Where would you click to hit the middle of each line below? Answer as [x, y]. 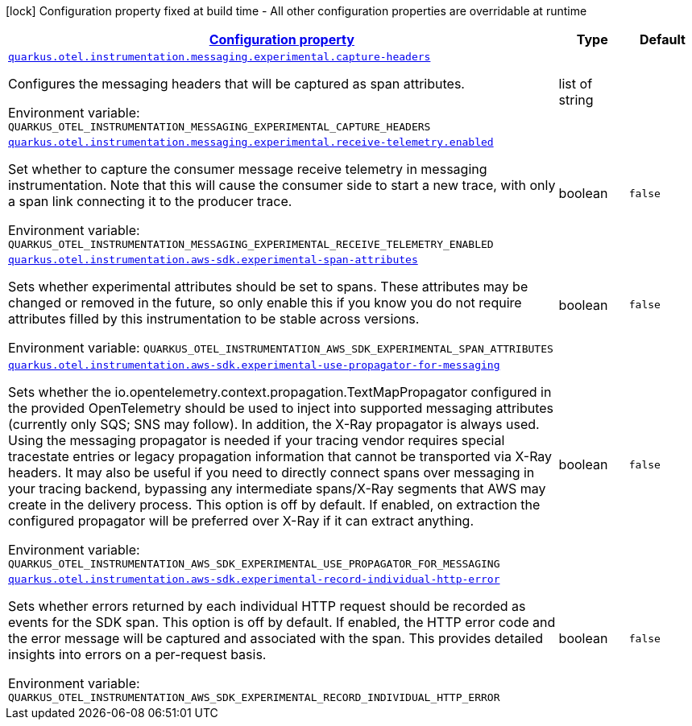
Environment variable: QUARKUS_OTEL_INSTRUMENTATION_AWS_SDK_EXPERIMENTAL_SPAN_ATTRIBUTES [281, 348]
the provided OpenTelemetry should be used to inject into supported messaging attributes [281, 408]
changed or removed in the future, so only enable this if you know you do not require [265, 303]
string [576, 100]
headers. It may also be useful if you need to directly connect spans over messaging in [271, 472]
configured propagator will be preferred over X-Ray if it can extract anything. [241, 521]
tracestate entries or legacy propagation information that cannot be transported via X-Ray [280, 456]
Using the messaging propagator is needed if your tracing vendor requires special [257, 440]
